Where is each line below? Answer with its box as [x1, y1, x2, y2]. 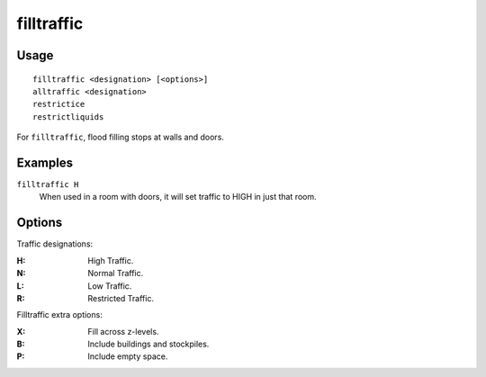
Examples [16, 155, 74, 170]
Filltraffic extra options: [16, 310, 103, 320]
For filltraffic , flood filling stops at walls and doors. [16, 131, 225, 143]
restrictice [32, 99, 85, 110]
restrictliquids [32, 112, 104, 121]
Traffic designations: [16, 238, 94, 249]
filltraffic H [16, 180, 79, 190]
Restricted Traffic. [87, 292, 155, 303]
